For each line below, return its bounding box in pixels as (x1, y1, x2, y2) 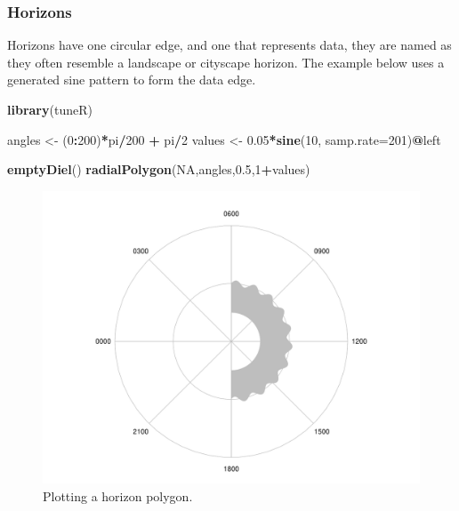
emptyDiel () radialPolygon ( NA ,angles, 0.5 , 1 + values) (7, 160, 310, 179)
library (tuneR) (7, 100, 93, 118)
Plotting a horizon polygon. (43, 486, 193, 505)
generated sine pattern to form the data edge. (7, 70, 256, 89)
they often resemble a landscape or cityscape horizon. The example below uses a (7, 52, 445, 71)
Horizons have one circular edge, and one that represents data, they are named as (7, 36, 452, 54)
